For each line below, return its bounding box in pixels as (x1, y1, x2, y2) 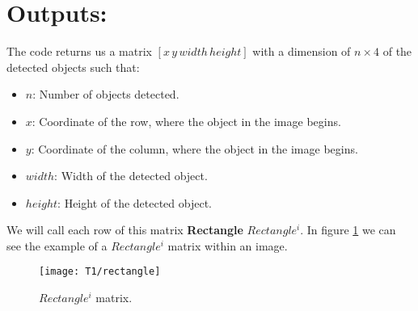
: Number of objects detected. (32, 86, 179, 103)
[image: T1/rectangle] (39, 266, 161, 278)
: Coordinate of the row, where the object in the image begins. (32, 112, 341, 129)
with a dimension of (252, 43, 351, 60)
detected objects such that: (6, 58, 140, 75)
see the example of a (6, 237, 108, 254)
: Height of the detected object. (57, 194, 213, 211)
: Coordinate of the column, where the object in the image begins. (31, 140, 358, 157)
